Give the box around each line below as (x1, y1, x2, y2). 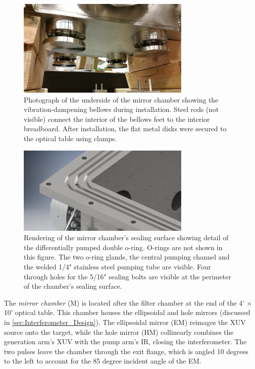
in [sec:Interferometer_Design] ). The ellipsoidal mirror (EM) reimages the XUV (4, 317, 246, 327)
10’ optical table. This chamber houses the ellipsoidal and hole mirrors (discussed (4, 307, 251, 317)
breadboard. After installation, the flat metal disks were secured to (24, 123, 227, 134)
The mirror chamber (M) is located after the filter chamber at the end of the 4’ (4, 297, 245, 308)
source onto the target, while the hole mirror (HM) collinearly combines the (4, 326, 234, 337)
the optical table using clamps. (24, 133, 117, 144)
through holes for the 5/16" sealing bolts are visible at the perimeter (24, 271, 231, 281)
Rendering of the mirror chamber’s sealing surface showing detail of (24, 232, 229, 243)
